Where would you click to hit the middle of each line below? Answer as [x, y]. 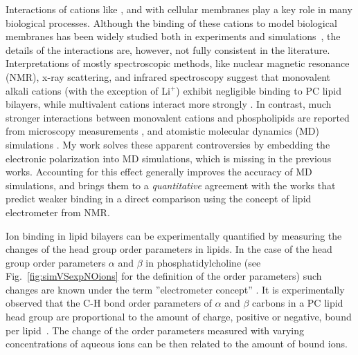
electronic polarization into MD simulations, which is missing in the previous [169, 158]
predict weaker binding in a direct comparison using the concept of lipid [159, 199]
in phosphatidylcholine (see [203, 262]
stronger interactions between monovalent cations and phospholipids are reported [178, 117]
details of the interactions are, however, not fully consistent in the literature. [168, 49]
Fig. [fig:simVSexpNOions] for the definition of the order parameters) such [164, 276]
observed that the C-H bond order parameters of [109, 303]
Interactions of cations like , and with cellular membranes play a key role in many [179, 9]
